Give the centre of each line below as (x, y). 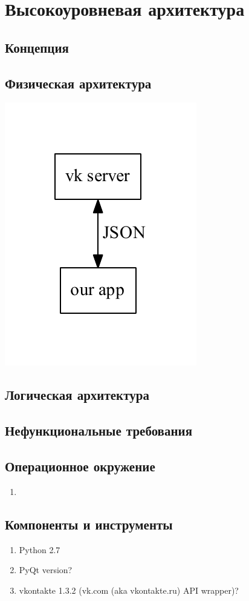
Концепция (37, 47)
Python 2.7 (40, 549)
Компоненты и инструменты (89, 524)
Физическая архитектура (78, 83)
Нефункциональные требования (99, 430)
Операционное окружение (80, 466)
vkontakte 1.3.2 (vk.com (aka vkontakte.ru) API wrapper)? (129, 590)
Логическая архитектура (77, 395)
